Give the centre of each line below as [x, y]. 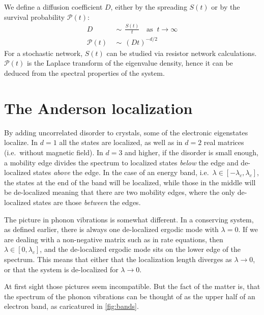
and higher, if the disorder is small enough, [192, 152]
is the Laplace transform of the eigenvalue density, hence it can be [130, 63]
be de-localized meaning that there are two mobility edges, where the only [120, 192]
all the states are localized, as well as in [121, 142]
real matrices [224, 142]
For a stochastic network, [43, 53]
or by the [226, 7]
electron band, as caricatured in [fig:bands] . [71, 306]
